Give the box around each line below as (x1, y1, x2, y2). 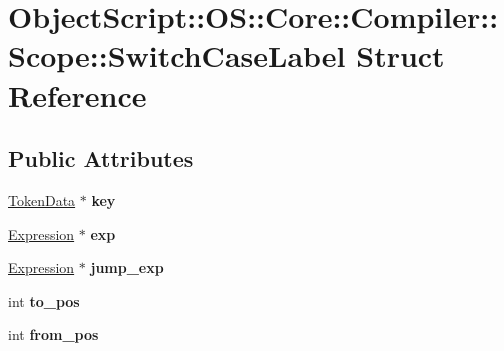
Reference (8, 74, 147, 115)
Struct (356, 35, 445, 76)
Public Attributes (8, 143, 194, 174)
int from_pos (8, 324, 99, 345)
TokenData (8, 189, 76, 210)
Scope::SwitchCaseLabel (8, 35, 346, 76)
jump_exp (90, 257, 164, 278)
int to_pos (8, 290, 80, 311)
